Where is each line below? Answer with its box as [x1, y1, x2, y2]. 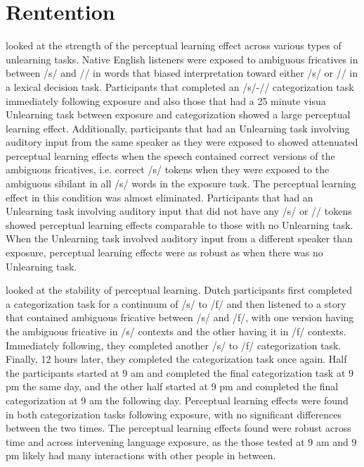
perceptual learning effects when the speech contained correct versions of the [6, 148, 335, 163]
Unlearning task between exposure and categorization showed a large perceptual [6, 107, 351, 122]
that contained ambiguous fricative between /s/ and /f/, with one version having [6, 310, 354, 325]
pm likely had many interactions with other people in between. [6, 448, 276, 463]
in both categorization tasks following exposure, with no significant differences [6, 406, 342, 421]
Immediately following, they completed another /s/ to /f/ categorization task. [6, 337, 342, 352]
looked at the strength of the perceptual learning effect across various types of [6, 38, 342, 53]
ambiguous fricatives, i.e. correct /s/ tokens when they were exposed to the [6, 162, 330, 177]
